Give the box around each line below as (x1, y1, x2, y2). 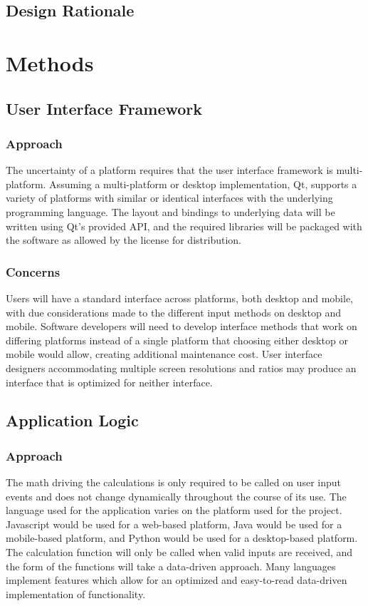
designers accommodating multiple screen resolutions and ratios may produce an (6, 360, 357, 375)
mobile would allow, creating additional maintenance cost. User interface (6, 346, 322, 361)
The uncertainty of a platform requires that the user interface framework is (6, 163, 333, 178)
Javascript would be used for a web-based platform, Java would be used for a (6, 516, 342, 531)
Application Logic (6, 409, 139, 431)
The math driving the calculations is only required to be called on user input (6, 475, 341, 490)
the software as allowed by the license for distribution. (6, 232, 241, 247)
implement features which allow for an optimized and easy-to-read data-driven (6, 572, 347, 587)
